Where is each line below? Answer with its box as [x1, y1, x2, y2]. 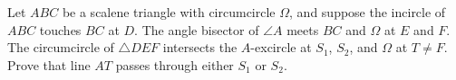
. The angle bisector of [134, 20, 259, 39]
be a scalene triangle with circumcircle [62, 3, 276, 21]
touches [39, 20, 82, 39]
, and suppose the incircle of [289, 3, 446, 21]
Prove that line [7, 55, 91, 74]
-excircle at [250, 38, 312, 57]
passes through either [115, 55, 234, 74]
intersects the [162, 38, 238, 57]
